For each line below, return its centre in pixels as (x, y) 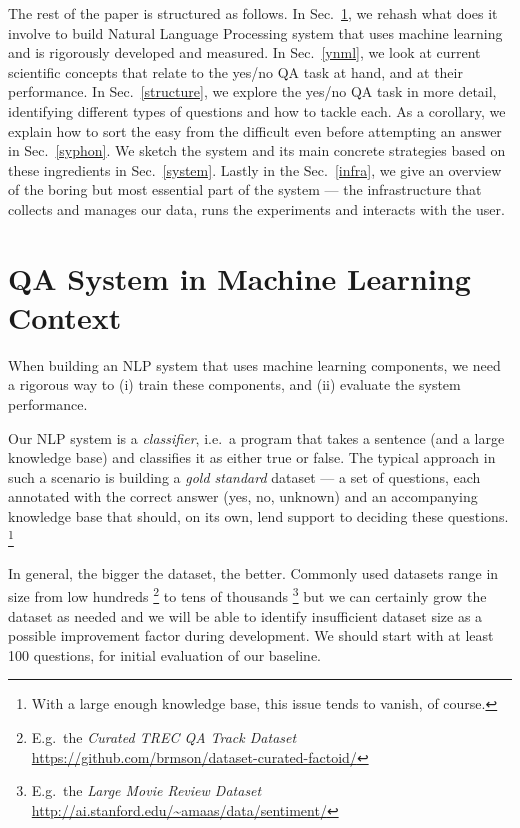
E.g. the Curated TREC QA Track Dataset (164, 737)
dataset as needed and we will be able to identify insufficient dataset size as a (245, 615)
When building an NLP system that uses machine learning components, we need (254, 364)
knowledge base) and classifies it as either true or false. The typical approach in (252, 457)
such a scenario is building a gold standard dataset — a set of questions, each (244, 476)
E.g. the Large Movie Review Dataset (146, 790)
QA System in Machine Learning (239, 277)
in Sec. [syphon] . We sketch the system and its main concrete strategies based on (257, 150)
